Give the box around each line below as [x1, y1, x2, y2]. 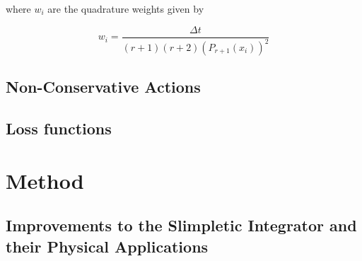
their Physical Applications [6, 235, 209, 257]
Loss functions [6, 117, 112, 139]
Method [6, 166, 84, 195]
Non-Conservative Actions [6, 76, 201, 98]
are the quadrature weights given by [47, 1, 204, 16]
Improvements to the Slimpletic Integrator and [6, 214, 357, 236]
